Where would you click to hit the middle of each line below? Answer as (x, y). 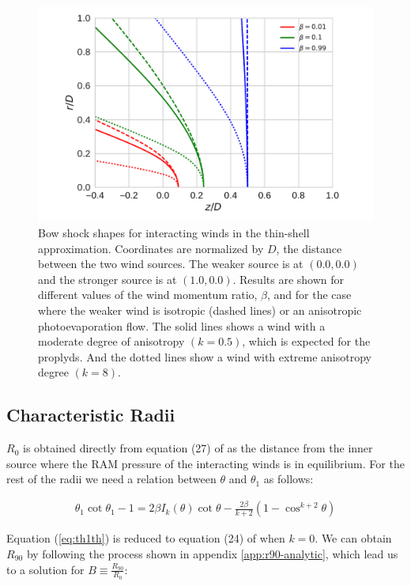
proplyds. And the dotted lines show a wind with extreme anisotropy (205, 356)
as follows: (288, 479)
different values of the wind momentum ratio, (148, 295)
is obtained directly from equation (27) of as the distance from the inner (198, 448)
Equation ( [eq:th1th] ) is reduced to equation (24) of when (146, 538)
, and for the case (309, 295)
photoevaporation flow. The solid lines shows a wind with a (182, 325)
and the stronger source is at (107, 279)
